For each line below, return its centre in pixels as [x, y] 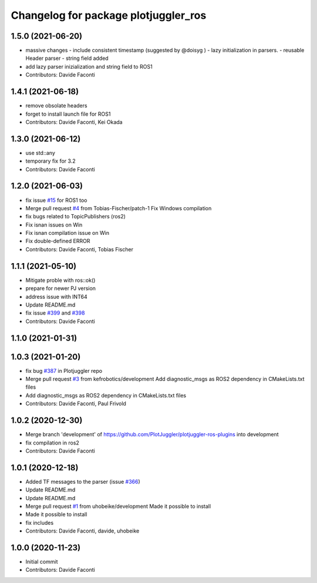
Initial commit [42, 562]
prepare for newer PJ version [61, 288]
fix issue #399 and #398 [55, 313]
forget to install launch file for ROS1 [68, 114]
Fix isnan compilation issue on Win [68, 233]
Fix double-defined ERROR [58, 241]
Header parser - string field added [67, 58]
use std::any [41, 153]
